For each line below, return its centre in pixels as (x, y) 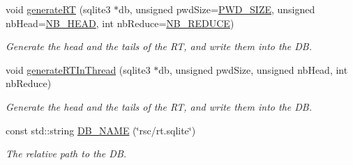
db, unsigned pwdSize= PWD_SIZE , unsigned (217, 9)
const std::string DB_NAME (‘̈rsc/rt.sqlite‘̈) (101, 130)
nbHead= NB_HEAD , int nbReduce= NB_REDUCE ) (120, 23)
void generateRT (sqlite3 (58, 9)
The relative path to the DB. (66, 154)
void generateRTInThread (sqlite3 (78, 69)
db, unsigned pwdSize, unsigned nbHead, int (253, 69)
